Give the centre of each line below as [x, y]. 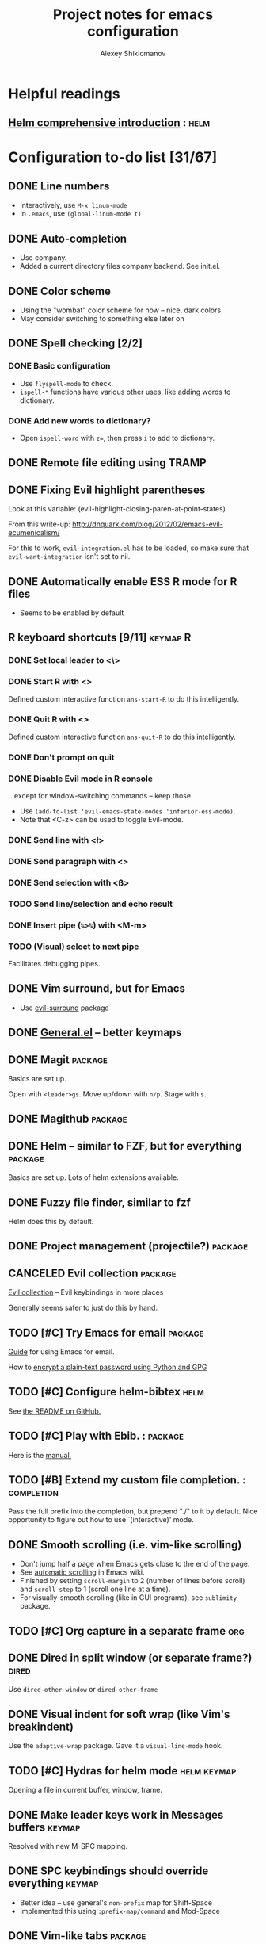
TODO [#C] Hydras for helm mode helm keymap [122, 1771]
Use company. [43, 258]
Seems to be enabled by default [72, 613]
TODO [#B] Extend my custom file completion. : [127, 1480]
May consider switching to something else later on [102, 318]
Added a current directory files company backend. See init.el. [120, 266]
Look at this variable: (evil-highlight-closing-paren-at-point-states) [117, 509]
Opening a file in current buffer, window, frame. [85, 1790]
